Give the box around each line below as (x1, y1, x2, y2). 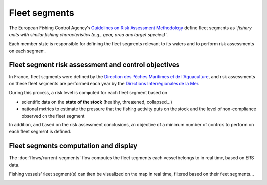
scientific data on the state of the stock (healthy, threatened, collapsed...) (21, 99, 173, 105)
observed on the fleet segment (21, 113, 85, 119)
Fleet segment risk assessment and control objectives (9, 61, 180, 69)
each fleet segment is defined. (9, 129, 72, 135)
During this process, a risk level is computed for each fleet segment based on (9, 90, 168, 96)
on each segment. (9, 48, 46, 54)
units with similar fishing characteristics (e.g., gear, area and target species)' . (9, 31, 168, 37)
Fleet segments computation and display (9, 142, 138, 150)
